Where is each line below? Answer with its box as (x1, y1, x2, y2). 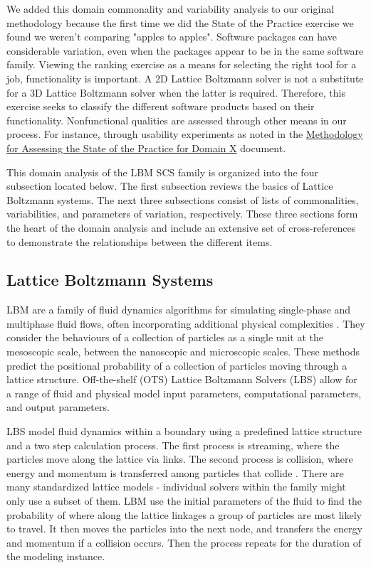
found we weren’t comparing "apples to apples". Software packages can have (6, 29, 337, 44)
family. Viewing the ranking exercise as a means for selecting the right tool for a (6, 57, 357, 72)
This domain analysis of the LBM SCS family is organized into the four (6, 164, 318, 179)
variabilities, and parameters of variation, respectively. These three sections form (6, 206, 358, 221)
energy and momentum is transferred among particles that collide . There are (6, 465, 344, 480)
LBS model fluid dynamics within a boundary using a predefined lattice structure (6, 424, 362, 439)
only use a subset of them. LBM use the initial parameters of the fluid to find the (6, 493, 362, 508)
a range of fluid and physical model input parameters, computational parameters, (6, 385, 362, 400)
